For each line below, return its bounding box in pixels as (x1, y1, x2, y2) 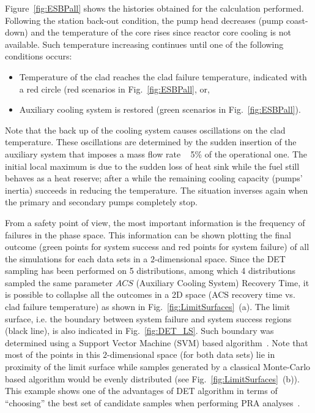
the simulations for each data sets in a (5, 252, 148, 265)
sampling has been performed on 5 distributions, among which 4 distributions (5, 264, 296, 277)
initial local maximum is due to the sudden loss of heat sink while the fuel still (5, 159, 300, 172)
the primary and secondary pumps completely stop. (5, 195, 198, 208)
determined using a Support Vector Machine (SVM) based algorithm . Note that (5, 336, 308, 349)
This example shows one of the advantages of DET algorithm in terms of (5, 384, 278, 397)
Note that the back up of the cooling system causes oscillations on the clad (5, 123, 286, 136)
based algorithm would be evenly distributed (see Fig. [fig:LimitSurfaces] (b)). (5, 372, 300, 385)
